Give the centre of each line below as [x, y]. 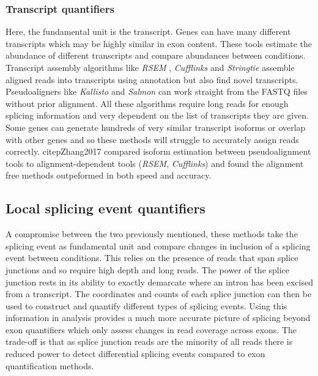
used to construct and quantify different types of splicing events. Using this [146, 305]
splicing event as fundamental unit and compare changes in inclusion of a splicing [158, 245]
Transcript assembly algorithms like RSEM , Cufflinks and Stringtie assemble [150, 67]
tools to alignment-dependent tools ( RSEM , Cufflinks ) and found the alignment [155, 163]
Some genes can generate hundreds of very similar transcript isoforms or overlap [156, 127]
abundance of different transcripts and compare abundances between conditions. [156, 55]
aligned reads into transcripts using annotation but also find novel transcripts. [152, 79]
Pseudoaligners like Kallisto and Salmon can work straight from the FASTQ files [157, 91]
